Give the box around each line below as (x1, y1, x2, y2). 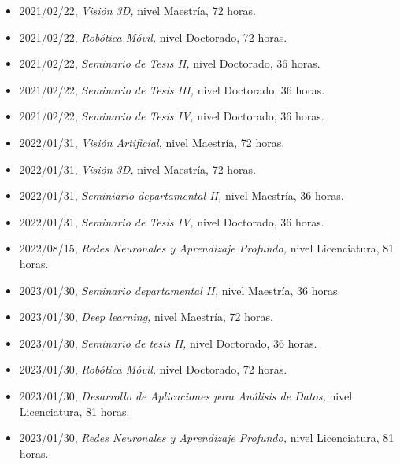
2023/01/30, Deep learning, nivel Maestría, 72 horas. (19, 308, 273, 325)
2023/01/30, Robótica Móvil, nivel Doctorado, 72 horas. (19, 361, 287, 377)
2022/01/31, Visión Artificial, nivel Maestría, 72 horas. (19, 134, 285, 150)
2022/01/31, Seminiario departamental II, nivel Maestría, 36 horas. (19, 187, 344, 204)
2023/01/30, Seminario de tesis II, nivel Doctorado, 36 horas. (19, 334, 317, 351)
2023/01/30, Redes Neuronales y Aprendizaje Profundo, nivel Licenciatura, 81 (19, 429, 394, 446)
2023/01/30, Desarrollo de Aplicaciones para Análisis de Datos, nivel (19, 387, 353, 403)
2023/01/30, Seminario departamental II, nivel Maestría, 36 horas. (19, 282, 341, 298)
